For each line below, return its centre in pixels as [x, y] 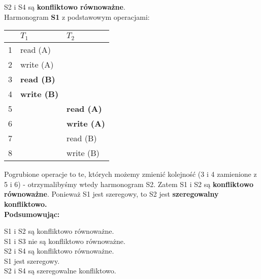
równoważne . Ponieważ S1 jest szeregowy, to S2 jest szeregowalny [111, 194]
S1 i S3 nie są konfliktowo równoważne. [65, 241]
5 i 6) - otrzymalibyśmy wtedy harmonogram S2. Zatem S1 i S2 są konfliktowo [129, 184]
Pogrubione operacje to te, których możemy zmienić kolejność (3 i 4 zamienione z [130, 174]
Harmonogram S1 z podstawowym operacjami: [77, 17]
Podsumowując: [32, 214]
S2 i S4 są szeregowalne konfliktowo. [60, 271]
